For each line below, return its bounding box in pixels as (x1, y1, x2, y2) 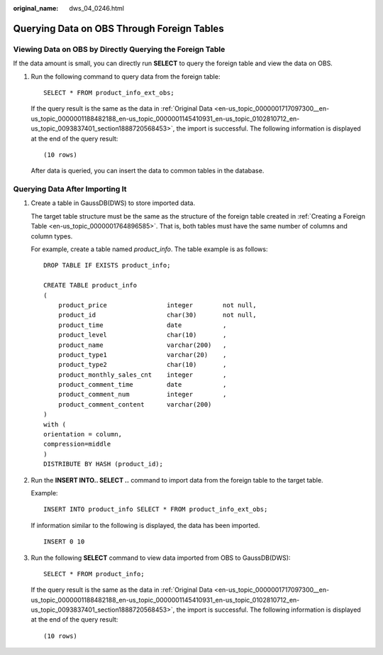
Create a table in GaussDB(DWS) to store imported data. (30, 199, 195, 207)
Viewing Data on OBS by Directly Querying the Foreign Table (13, 44, 226, 54)
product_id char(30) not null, (57, 311, 257, 319)
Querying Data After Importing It (13, 185, 127, 194)
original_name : (13, 4, 59, 12)
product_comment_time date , (57, 380, 227, 389)
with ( (43, 420, 67, 429)
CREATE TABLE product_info (43, 281, 138, 290)
